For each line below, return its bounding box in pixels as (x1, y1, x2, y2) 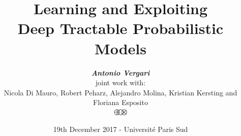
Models (95, 38, 146, 58)
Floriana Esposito (93, 97, 148, 108)
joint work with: (95, 77, 146, 88)
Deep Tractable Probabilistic (17, 18, 224, 39)
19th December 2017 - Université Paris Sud (53, 124, 188, 134)
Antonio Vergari (91, 67, 150, 78)
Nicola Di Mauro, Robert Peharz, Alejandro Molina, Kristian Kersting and (4, 87, 237, 97)
